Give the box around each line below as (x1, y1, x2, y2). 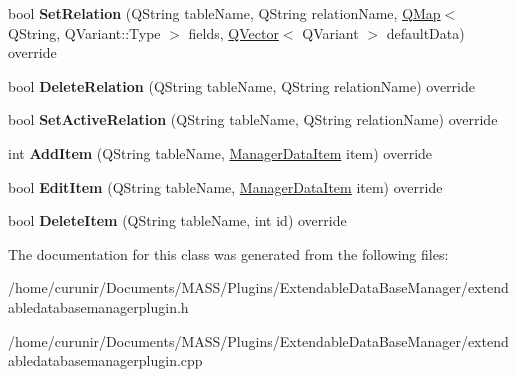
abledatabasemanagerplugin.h (8, 296, 189, 317)
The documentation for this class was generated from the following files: (8, 243, 449, 264)
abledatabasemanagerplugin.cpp (8, 350, 203, 371)
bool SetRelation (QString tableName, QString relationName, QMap (8, 3, 441, 23)
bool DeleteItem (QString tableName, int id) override (8, 210, 347, 231)
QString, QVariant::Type (8, 22, 161, 43)
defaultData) (386, 22, 465, 43)
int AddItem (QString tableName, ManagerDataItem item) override (8, 142, 433, 163)
